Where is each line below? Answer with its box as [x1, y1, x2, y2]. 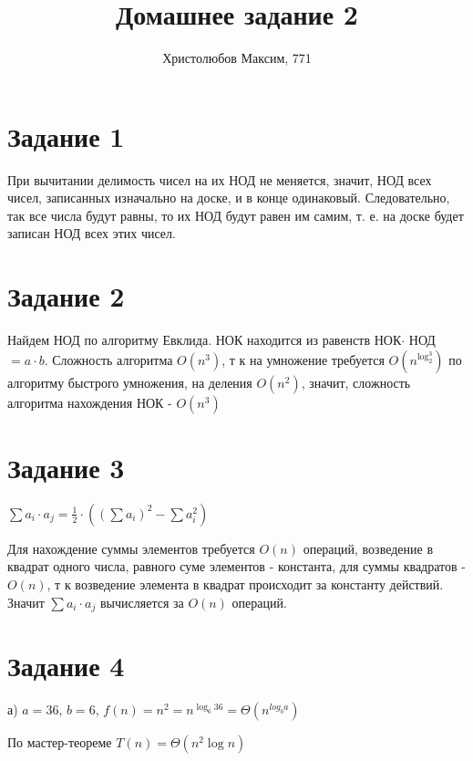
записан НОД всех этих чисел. [7, 224, 176, 243]
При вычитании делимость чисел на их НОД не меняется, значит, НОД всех [7, 170, 432, 189]
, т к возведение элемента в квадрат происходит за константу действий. [46, 575, 444, 594]
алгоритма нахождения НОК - [7, 392, 172, 412]
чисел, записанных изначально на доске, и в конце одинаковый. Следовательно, [7, 188, 450, 207]
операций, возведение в [303, 538, 434, 558]
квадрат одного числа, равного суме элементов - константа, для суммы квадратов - [7, 557, 466, 576]
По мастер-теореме [7, 733, 112, 752]
